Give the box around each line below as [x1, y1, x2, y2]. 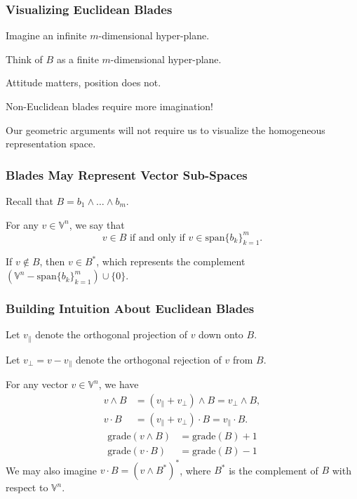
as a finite [56, 51, 99, 66]
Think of [6, 51, 43, 66]
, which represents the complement [96, 254, 245, 269]
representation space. [6, 136, 96, 151]
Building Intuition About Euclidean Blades [6, 300, 255, 317]
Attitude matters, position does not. [6, 75, 161, 90]
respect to [6, 480, 48, 495]
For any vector [6, 377, 68, 392]
